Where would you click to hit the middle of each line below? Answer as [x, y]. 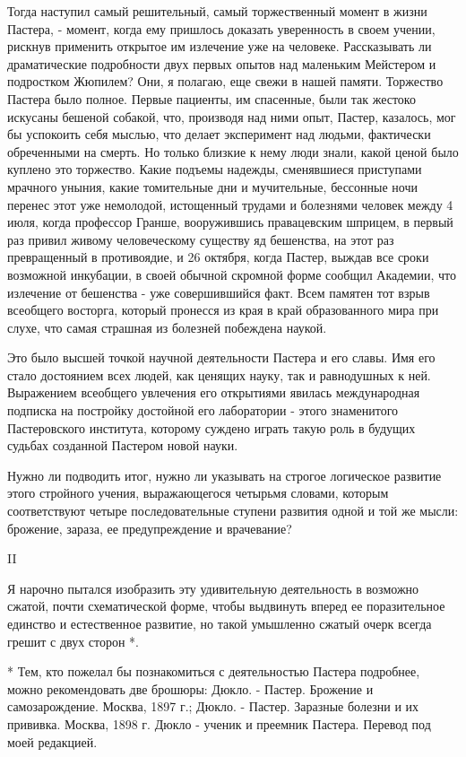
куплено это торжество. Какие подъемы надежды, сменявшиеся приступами [215, 169]
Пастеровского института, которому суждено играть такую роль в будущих [211, 427]
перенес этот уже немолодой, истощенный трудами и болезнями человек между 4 [230, 204]
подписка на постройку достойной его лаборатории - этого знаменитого [203, 410]
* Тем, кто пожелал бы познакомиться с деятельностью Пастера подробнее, [214, 671]
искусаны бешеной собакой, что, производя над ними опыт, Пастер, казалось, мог [232, 116]
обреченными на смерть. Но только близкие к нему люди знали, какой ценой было [233, 151]
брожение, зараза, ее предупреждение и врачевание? [150, 528]
